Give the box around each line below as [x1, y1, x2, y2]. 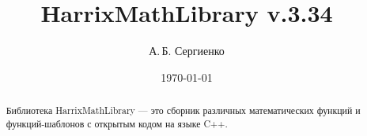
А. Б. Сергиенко [149, 42, 225, 59]
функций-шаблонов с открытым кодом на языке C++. [6, 116, 228, 130]
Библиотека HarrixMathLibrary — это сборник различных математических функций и [6, 104, 361, 117]
